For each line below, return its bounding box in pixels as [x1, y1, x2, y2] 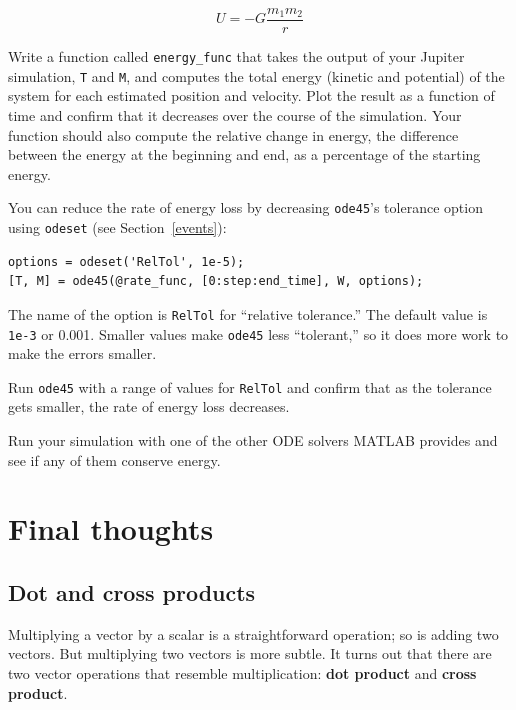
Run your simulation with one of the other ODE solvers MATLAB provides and [8, 430, 498, 450]
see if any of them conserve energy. [8, 449, 221, 470]
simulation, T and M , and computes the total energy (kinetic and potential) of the [8, 65, 505, 86]
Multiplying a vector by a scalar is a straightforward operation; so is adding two [8, 623, 499, 644]
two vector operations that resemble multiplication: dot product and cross [8, 662, 477, 683]
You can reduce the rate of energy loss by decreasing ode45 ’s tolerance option [8, 197, 483, 218]
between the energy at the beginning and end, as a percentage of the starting [8, 144, 481, 165]
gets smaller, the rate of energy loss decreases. [8, 396, 290, 417]
